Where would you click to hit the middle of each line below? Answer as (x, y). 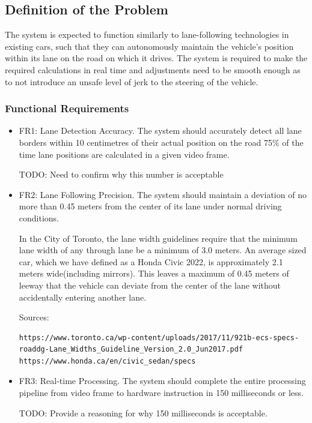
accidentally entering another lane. (83, 297)
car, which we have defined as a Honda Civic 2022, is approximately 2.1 (151, 261)
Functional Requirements (67, 108)
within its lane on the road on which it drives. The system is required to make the (156, 58)
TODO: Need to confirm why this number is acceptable (121, 174)
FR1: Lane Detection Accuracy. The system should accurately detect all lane (160, 130)
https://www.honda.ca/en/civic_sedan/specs (107, 361)
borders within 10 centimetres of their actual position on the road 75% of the (161, 142)
